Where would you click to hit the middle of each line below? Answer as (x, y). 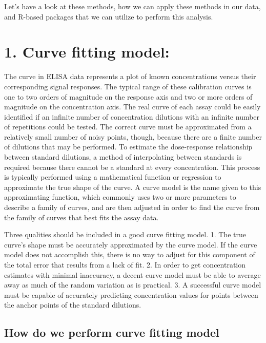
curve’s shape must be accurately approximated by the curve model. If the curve (131, 244)
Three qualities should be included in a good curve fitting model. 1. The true (125, 234)
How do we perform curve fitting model (112, 332)
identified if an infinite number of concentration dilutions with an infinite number (132, 116)
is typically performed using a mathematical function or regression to (113, 177)
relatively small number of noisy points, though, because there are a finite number (133, 136)
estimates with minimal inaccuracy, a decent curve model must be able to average (132, 274)
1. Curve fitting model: (87, 52)
